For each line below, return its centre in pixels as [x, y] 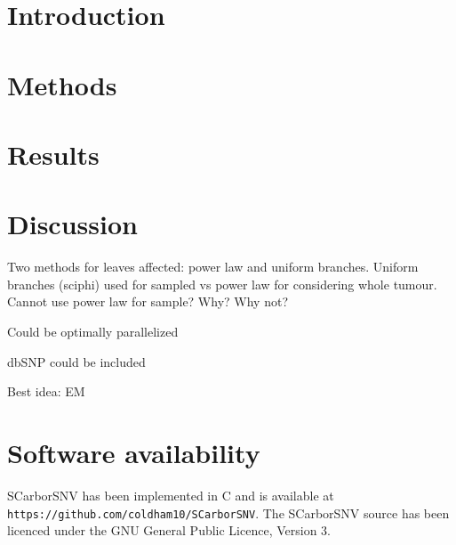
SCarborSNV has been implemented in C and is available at [171, 495]
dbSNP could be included [76, 361]
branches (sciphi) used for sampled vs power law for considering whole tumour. [222, 284]
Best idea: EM [46, 391]
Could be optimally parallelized [93, 332]
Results [53, 154]
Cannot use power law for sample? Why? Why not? [148, 301]
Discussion [72, 224]
